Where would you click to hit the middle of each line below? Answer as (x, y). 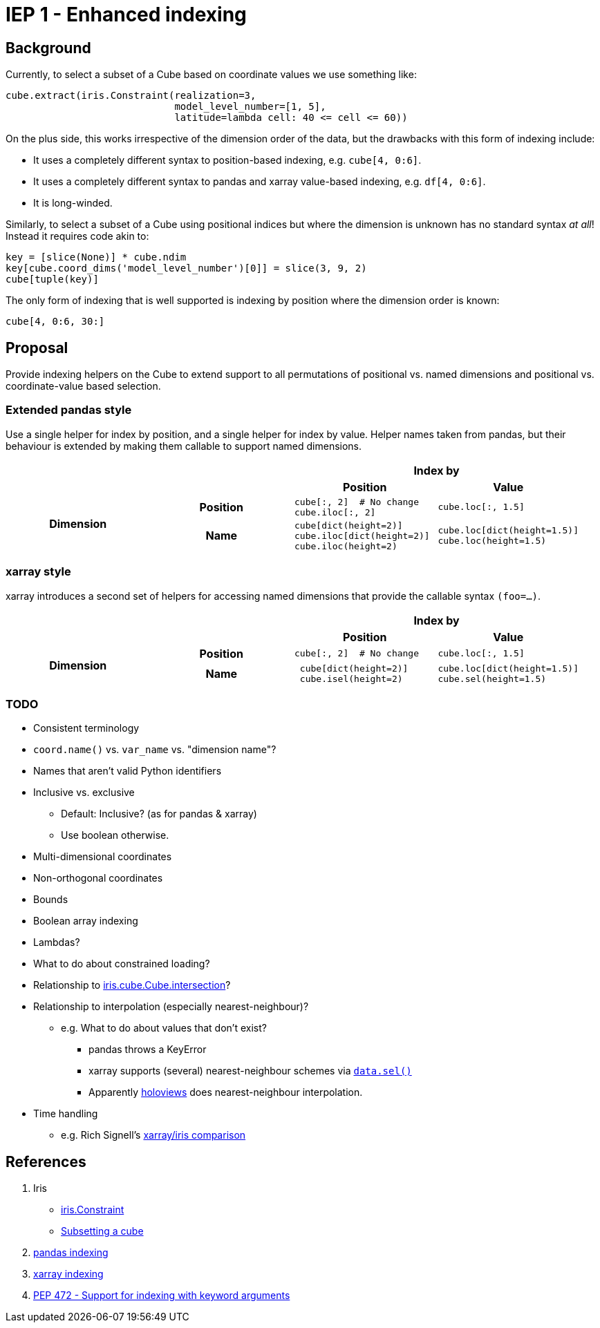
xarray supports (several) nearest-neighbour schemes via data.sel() (250, 1071)
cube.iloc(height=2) (346, 546)
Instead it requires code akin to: (77, 236)
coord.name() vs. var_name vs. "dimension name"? (155, 750)
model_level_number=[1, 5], (250, 107)
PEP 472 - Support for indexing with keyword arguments (162, 1296)
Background (48, 48)
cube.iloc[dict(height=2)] (362, 535)
